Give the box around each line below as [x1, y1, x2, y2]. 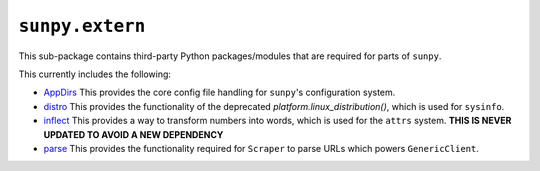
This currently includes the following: [18, 68, 172, 80]
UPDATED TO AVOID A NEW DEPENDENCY [43, 128, 224, 140]
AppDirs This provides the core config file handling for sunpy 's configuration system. [43, 86, 396, 99]
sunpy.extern [18, 15, 146, 37]
